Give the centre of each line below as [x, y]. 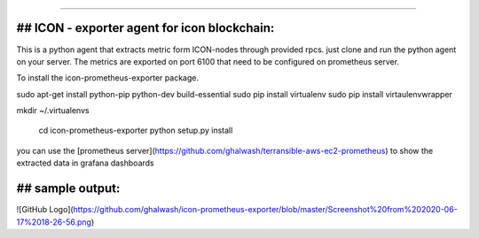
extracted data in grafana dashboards [85, 163]
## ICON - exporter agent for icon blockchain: [145, 28]
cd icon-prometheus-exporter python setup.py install [136, 131]
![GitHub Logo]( [45, 210]
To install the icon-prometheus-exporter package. [108, 78]
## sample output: [68, 189]
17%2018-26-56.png [54, 222]
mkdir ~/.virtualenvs [53, 111]
